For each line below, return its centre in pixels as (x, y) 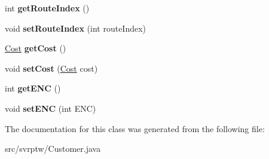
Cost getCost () (36, 48)
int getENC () (33, 88)
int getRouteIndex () (47, 8)
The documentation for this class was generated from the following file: (135, 128)
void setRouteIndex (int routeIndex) (76, 28)
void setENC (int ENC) (51, 108)
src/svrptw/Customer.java (53, 149)
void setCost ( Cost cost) (51, 68)
